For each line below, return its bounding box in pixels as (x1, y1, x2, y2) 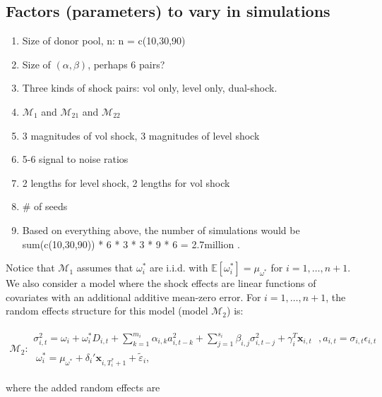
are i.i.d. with (150, 260, 208, 275)
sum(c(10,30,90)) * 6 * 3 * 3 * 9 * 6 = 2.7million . (22, 236, 240, 251)
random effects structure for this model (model (6, 303, 208, 318)
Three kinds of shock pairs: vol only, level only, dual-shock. (22, 80, 277, 95)
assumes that (76, 260, 133, 275)
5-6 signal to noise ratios (22, 152, 129, 166)
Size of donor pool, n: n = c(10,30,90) (22, 33, 186, 48)
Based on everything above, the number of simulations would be (22, 222, 300, 237)
